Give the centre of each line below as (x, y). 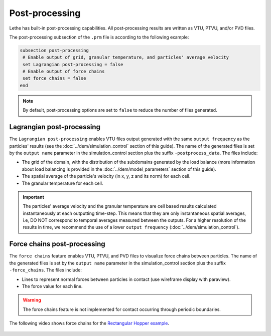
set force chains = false (54, 78)
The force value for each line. (52, 286)
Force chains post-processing (57, 244)
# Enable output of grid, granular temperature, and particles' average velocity (126, 57)
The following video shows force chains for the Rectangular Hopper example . (89, 323)
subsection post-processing (54, 50)
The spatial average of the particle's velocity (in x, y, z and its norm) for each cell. (106, 176)
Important (34, 197)
